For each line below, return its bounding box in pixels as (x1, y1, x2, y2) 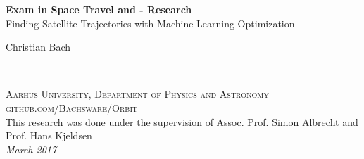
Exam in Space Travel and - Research (6, 2, 192, 16)
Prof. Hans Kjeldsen (6, 128, 92, 143)
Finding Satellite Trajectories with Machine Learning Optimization (6, 15, 295, 30)
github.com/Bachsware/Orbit (6, 100, 138, 115)
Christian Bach (6, 39, 71, 54)
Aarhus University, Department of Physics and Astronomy (6, 87, 269, 101)
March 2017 (6, 141, 57, 156)
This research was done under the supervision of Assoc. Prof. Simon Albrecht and (6, 114, 358, 129)
